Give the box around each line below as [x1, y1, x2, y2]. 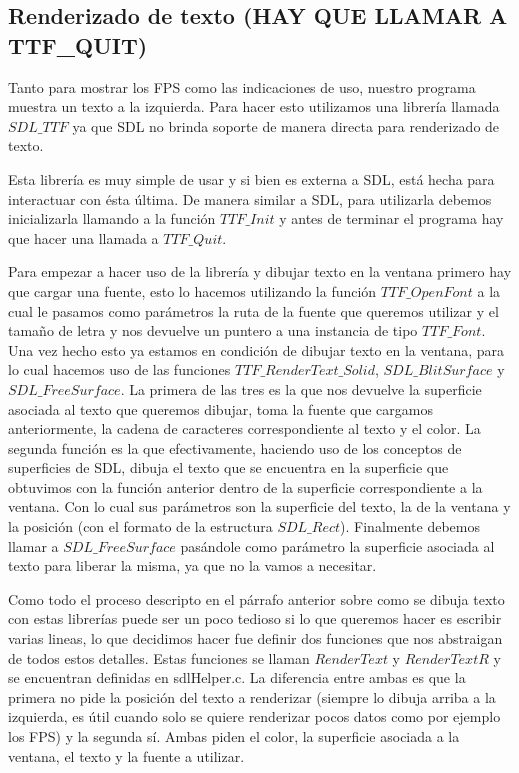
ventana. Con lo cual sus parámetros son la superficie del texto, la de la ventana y [8, 496, 511, 517]
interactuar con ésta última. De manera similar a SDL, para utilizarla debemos [8, 188, 492, 209]
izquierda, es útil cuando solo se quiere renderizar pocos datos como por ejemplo [8, 706, 501, 727]
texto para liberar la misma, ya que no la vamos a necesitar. [8, 555, 377, 576]
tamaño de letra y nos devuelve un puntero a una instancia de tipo [8, 320, 418, 341]
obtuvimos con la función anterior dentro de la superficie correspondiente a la [8, 476, 483, 497]
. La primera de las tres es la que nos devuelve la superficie [120, 378, 482, 399]
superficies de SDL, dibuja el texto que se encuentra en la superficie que [8, 457, 449, 478]
